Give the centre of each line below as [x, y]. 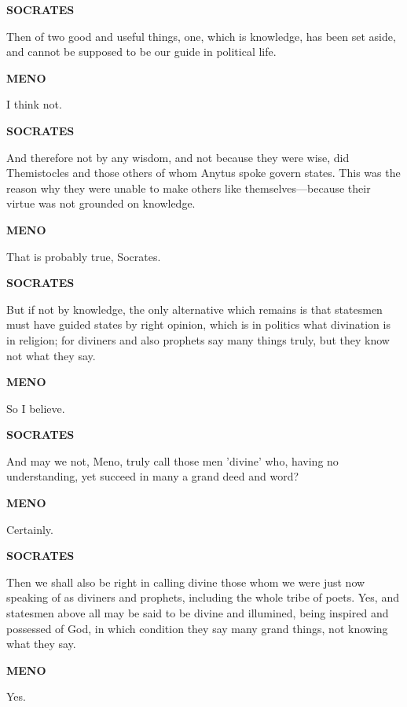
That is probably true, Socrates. [84, 256]
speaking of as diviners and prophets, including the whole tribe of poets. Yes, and [203, 597]
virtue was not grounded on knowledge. [101, 203]
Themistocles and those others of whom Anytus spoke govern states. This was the [203, 173]
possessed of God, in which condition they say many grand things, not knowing [197, 628]
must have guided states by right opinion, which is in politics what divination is [198, 324]
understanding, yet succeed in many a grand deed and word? [153, 476]
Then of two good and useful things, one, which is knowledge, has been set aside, [201, 36]
